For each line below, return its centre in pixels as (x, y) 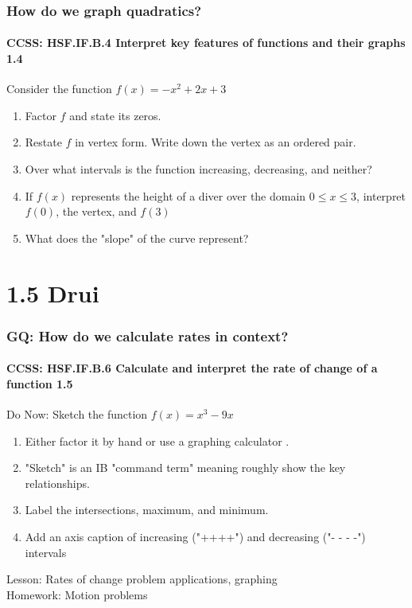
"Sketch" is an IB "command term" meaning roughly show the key (185, 468)
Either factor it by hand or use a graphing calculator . (157, 440)
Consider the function (59, 89)
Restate (43, 142)
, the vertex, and (96, 211)
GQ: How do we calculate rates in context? (148, 335)
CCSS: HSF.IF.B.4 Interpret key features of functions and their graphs (206, 43)
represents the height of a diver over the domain (189, 195)
